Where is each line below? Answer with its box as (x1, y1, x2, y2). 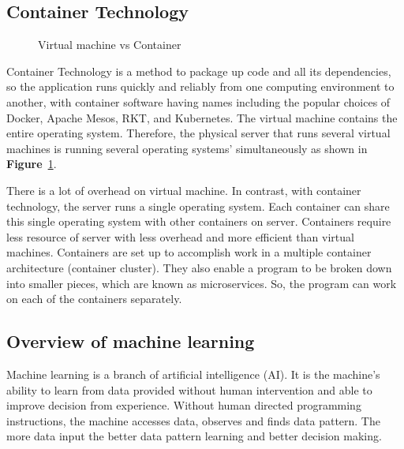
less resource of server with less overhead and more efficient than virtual (6, 228, 354, 245)
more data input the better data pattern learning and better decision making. (6, 428, 382, 444)
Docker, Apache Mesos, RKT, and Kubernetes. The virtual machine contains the (6, 109, 398, 125)
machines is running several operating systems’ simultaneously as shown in (6, 140, 368, 156)
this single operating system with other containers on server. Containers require (6, 213, 391, 230)
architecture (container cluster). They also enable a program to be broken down (6, 259, 392, 275)
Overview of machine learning (6, 329, 255, 354)
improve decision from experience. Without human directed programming (6, 397, 361, 413)
